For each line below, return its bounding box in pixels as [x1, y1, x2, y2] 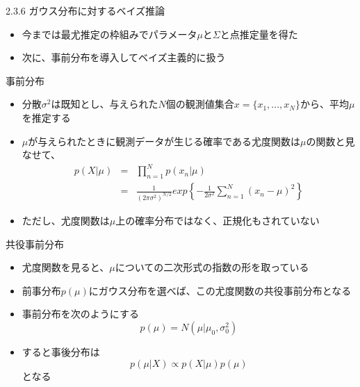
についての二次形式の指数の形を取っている [115, 260, 309, 274]
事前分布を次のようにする [22, 306, 139, 321]
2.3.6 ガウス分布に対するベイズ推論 [6, 3, 165, 17]
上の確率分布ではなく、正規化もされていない [115, 213, 320, 227]
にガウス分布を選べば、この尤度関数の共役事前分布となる [88, 283, 352, 297]
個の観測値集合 [165, 97, 234, 111]
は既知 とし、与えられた [51, 97, 158, 111]
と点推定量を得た [220, 26, 298, 41]
